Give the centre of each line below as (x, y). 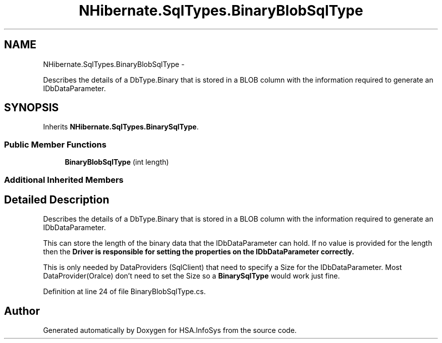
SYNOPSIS (32, 108)
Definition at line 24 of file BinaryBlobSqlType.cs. (124, 292)
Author (22, 311)
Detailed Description (57, 199)
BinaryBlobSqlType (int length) (117, 162)
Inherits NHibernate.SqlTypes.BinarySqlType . (121, 127)
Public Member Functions (55, 144)
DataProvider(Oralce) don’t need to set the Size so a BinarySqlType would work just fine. (191, 276)
